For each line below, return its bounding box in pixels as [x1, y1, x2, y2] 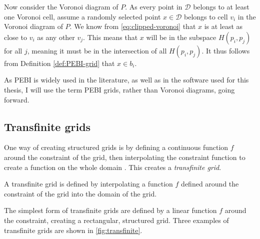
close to [4, 31, 27, 42]
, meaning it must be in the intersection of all [27, 45, 167, 55]
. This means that [83, 31, 138, 42]
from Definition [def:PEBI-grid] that [4, 57, 115, 68]
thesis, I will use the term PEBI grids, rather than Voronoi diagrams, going [4, 84, 235, 94]
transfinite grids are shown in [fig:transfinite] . [4, 224, 142, 235]
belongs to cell [183, 11, 228, 21]
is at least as [204, 21, 243, 31]
